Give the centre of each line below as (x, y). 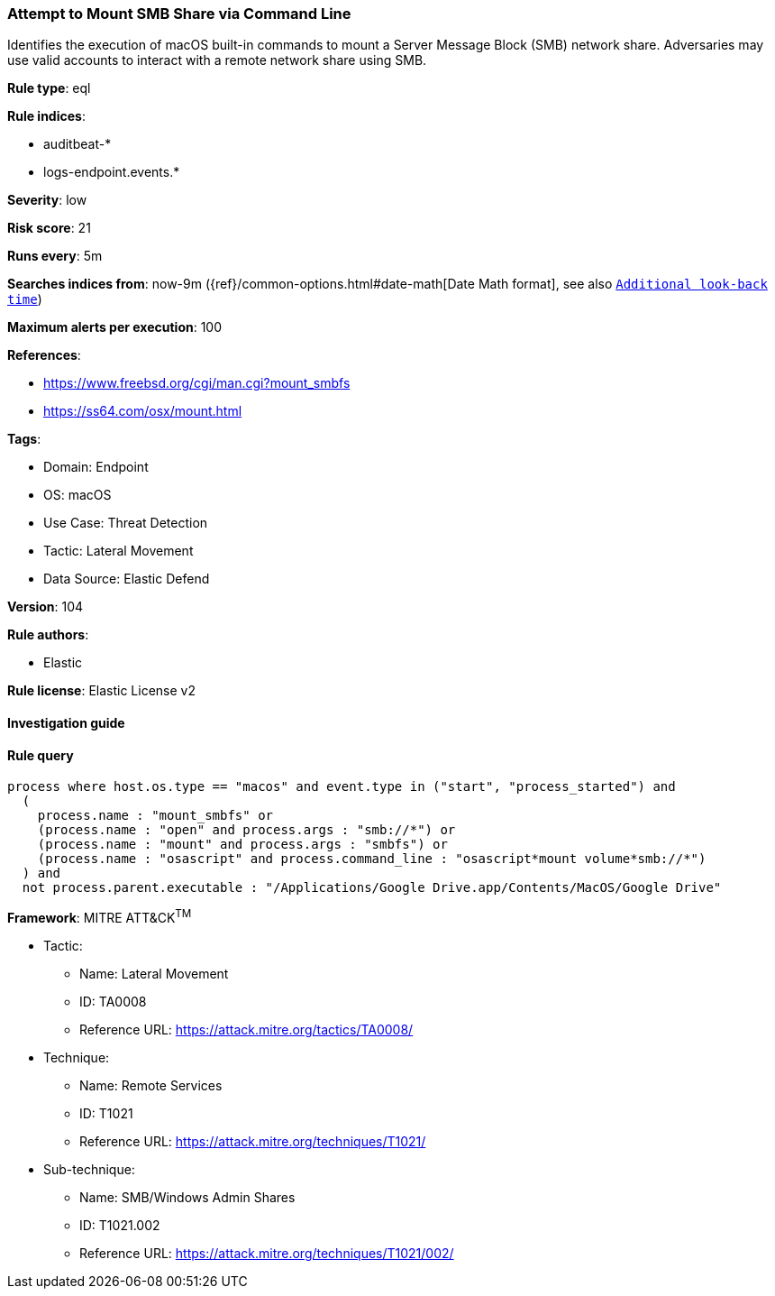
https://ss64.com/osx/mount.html (143, 411)
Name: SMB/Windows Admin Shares (187, 1197)
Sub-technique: (89, 1169)
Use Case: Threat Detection (126, 523)
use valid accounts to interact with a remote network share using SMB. (217, 60)
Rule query (41, 755)
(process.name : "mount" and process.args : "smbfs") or (242, 845)
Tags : (24, 439)
